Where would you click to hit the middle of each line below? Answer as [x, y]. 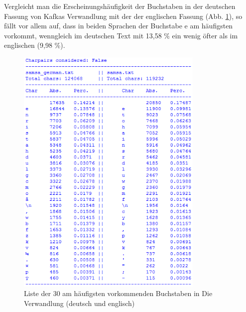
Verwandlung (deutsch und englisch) [79, 303]
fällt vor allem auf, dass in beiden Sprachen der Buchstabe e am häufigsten [119, 26]
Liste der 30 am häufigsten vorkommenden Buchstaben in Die [118, 293]
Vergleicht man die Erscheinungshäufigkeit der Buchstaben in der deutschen [120, 6]
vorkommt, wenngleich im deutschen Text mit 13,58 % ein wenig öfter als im [121, 35]
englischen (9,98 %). [35, 45]
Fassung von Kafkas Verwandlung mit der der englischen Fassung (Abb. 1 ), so [123, 16]
